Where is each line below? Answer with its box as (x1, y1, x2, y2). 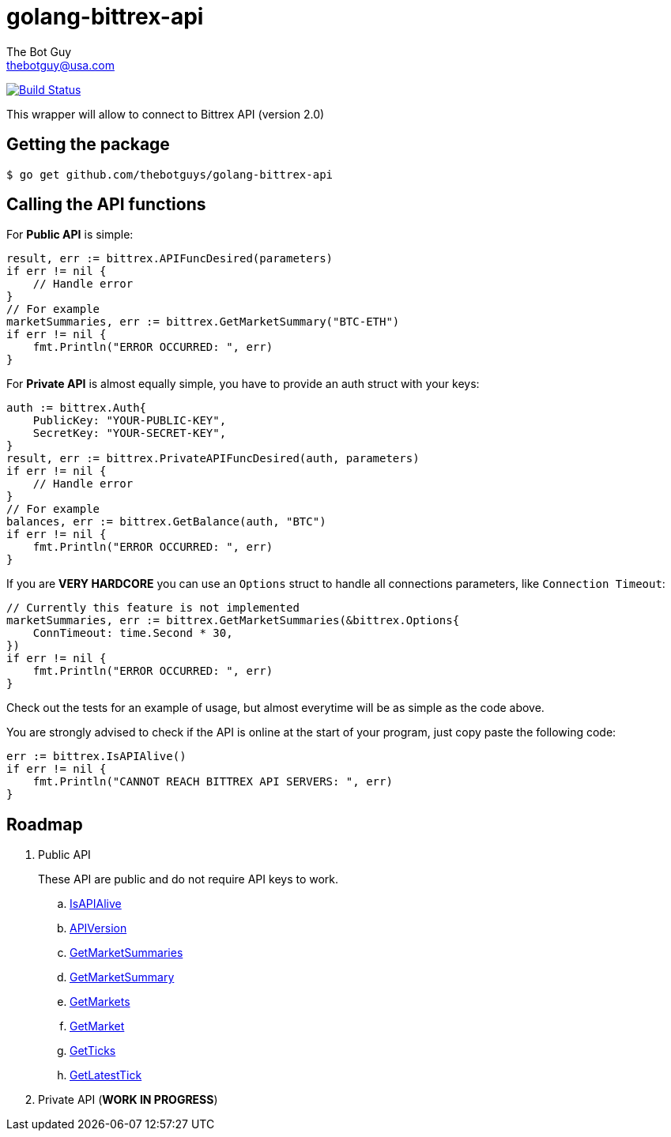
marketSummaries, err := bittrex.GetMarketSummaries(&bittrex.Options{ (6, 614, 460, 627)
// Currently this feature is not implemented (6, 601, 300, 615)
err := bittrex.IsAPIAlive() (6, 750, 187, 763)
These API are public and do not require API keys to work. (38, 872, 339, 887)
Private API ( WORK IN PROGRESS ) (38, 1093, 218, 1107)
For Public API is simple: (6, 228, 134, 242)
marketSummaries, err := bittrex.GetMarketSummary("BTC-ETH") (6, 315, 400, 329)
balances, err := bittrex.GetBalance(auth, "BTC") (6, 515, 326, 529)
